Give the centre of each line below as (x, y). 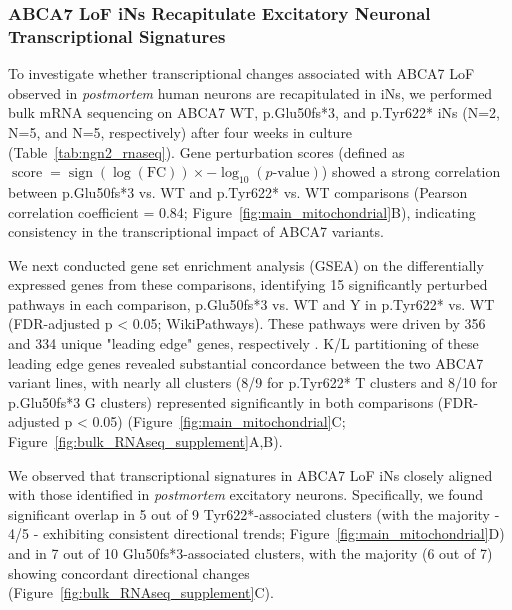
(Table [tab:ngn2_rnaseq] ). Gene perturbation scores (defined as (206, 151)
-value (291, 173)
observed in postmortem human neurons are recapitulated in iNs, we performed (250, 92)
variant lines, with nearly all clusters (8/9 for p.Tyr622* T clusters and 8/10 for (253, 382)
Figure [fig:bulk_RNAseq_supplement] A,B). (145, 441)
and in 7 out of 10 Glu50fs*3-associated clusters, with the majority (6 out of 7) (250, 553)
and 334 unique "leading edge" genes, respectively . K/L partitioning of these (243, 343)
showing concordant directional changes (129, 572)
